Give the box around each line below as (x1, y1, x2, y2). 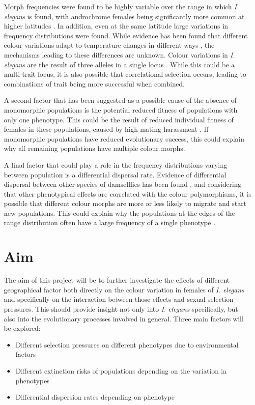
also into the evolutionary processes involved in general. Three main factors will (4, 313, 244, 323)
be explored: (4, 323, 41, 333)
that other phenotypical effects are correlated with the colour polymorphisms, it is (4, 188, 252, 199)
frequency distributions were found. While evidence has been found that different (4, 30, 248, 40)
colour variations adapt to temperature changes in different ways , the (4, 40, 215, 50)
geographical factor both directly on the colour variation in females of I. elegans (4, 284, 244, 294)
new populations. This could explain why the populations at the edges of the (4, 207, 235, 218)
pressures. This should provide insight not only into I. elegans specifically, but (4, 303, 238, 314)
